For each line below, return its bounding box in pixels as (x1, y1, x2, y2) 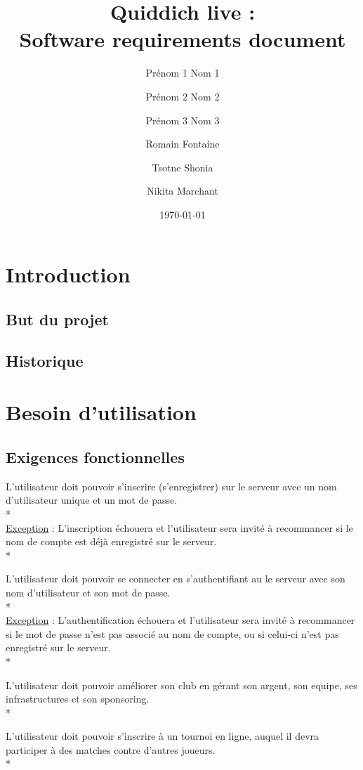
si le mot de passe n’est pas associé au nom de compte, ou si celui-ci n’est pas (6, 626, 339, 641)
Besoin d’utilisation (6, 398, 197, 426)
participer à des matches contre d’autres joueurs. (6, 742, 216, 757)
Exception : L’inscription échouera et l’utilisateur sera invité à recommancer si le (6, 520, 353, 535)
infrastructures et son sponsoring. (6, 691, 150, 706)
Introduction (6, 260, 131, 289)
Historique (6, 349, 84, 371)
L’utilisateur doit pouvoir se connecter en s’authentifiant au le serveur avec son (6, 571, 345, 586)
